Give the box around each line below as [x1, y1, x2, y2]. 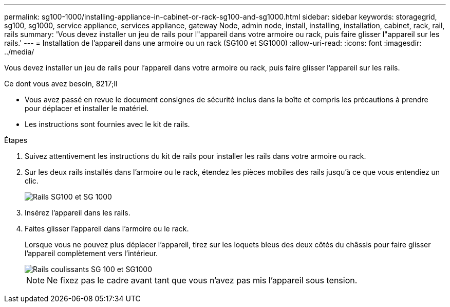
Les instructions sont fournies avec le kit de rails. [25, 120, 190, 129]
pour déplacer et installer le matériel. [25, 104, 149, 113]
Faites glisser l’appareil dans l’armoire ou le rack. [25, 224, 189, 233]
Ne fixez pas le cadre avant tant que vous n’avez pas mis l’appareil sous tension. [47, 275, 358, 285]
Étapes [4, 136, 28, 145]
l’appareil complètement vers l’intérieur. [25, 249, 158, 258]
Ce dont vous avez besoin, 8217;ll [4, 79, 118, 88]
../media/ [4, 47, 34, 56]
